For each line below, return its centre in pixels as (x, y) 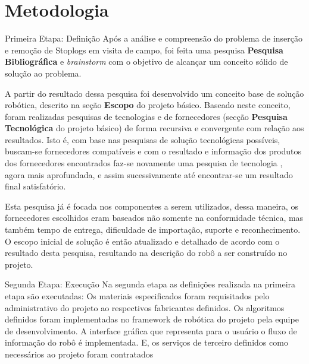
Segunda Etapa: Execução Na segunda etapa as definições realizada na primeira (150, 284)
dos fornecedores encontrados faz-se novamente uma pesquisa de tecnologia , (144, 163)
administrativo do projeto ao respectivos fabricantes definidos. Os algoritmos (145, 307)
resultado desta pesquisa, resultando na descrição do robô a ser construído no (146, 253)
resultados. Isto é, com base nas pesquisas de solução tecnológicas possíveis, (143, 139)
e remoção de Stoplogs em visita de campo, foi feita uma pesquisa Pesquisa (144, 50)
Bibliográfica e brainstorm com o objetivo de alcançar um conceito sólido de (146, 61)
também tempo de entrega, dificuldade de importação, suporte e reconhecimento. (153, 230)
